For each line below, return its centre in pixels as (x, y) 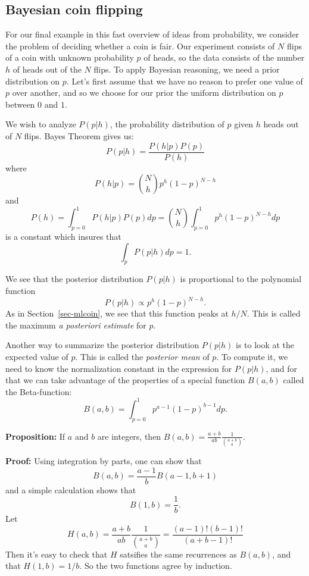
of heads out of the (47, 69)
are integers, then (129, 436)
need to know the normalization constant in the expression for (119, 368)
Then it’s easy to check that (57, 554)
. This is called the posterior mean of (142, 356)
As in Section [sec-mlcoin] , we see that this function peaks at (117, 313)
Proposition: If (35, 436)
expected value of (37, 356)
